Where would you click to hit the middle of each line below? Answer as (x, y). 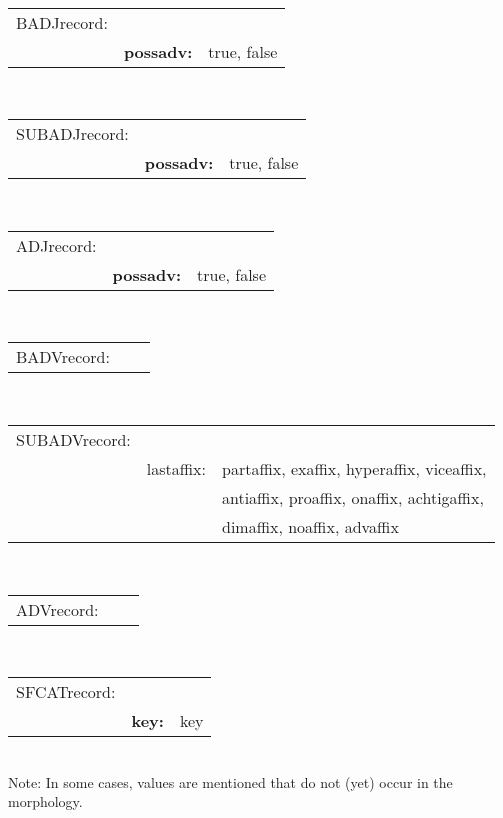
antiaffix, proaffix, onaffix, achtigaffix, (352, 497)
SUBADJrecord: (72, 134)
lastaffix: (176, 468)
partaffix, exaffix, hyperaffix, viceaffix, (354, 468)
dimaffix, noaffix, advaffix (310, 526)
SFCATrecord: (66, 692)
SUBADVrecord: (73, 439)
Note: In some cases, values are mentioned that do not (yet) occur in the (230, 781)
